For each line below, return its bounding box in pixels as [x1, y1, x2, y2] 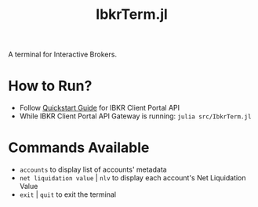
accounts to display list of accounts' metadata [19, 165, 167, 174]
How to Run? [8, 77, 93, 95]
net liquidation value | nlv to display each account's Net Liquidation [19, 173, 246, 183]
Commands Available [8, 139, 150, 157]
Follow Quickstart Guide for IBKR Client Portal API [19, 103, 180, 113]
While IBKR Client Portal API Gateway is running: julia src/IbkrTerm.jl [19, 111, 252, 121]
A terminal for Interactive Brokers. [8, 49, 118, 60]
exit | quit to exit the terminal [19, 190, 116, 199]
